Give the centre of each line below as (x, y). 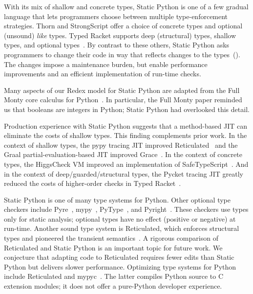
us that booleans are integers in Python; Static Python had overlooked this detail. (127, 109)
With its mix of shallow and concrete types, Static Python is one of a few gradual (126, 6)
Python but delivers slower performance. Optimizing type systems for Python (120, 266)
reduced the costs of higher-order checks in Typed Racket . (93, 183)
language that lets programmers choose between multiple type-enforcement (116, 16)
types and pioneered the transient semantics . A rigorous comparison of (111, 238)
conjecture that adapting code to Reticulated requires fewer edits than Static (119, 257)
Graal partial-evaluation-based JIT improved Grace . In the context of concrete (123, 154)
